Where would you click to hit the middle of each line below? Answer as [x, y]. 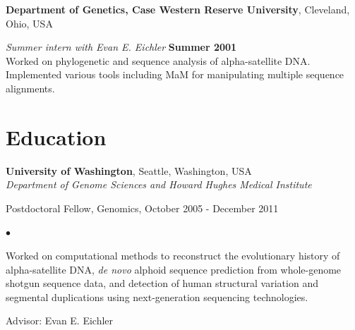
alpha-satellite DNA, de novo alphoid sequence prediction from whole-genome [174, 269]
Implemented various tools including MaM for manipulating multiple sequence [175, 74]
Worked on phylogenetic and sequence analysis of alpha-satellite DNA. [158, 60]
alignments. [30, 88]
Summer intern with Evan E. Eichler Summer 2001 [121, 47]
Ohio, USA [29, 23]
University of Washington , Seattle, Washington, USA [129, 170]
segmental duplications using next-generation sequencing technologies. [157, 297]
